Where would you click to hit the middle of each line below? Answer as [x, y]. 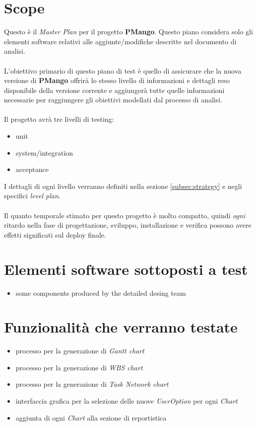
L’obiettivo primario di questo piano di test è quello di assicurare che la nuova [123, 70]
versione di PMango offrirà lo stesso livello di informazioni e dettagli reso [117, 80]
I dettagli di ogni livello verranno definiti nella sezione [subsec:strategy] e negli [123, 186]
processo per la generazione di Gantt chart [80, 351]
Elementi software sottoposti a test [126, 269]
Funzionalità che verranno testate [121, 327]
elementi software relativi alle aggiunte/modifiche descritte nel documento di [120, 41]
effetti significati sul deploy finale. [55, 234]
